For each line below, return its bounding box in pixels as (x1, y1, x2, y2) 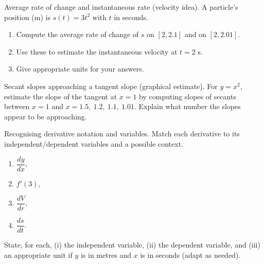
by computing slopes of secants (139, 91, 236, 101)
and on (184, 29, 206, 40)
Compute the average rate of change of (16, 29, 139, 40)
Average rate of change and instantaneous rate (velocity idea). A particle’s (4, 2, 238, 12)
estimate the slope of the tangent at (4, 91, 117, 101)
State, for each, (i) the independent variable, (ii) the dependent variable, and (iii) (4, 239, 260, 250)
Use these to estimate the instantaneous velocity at (16, 46, 178, 57)
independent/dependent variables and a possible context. (4, 138, 183, 149)
